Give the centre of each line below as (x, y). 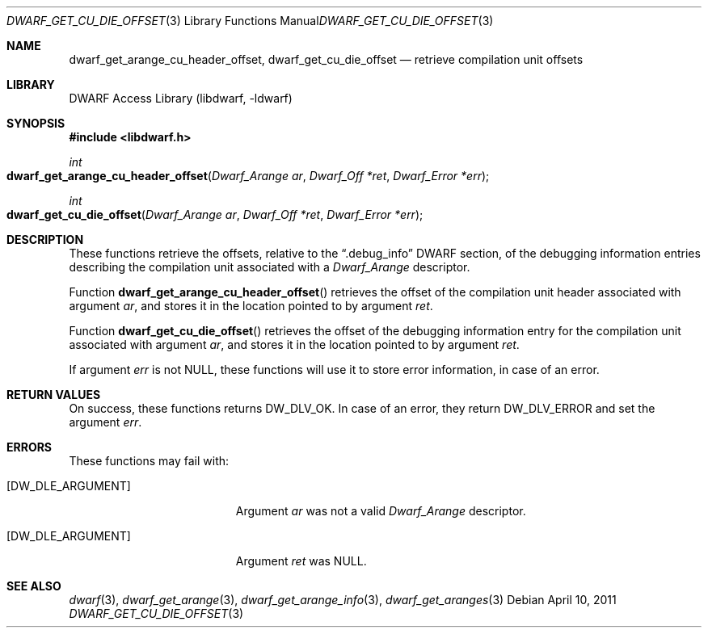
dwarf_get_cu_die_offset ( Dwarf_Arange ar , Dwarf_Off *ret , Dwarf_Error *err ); (215, 214)
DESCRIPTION (45, 239)
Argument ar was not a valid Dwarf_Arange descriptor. (381, 511)
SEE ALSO (34, 586)
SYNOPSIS (36, 123)
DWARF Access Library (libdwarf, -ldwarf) (181, 98)
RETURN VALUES (54, 395)
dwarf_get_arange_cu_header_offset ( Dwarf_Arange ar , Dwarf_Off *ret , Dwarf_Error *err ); (248, 176)
